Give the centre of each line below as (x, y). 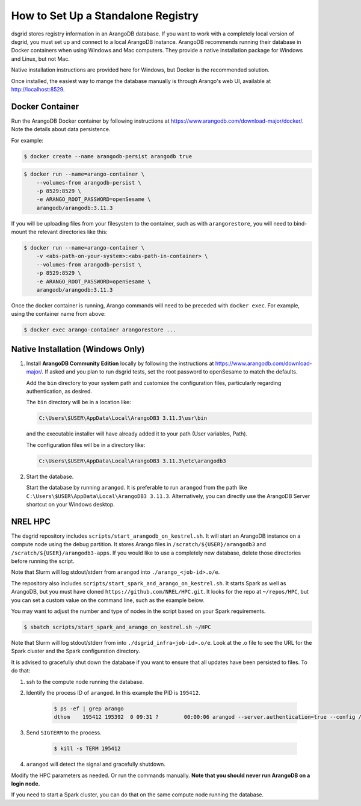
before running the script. (43, 561)
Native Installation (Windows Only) (78, 349)
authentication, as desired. (59, 392)
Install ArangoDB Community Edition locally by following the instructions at (120, 363)
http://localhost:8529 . (38, 89)
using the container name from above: (58, 314)
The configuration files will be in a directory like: (86, 445)
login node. (26, 784)
